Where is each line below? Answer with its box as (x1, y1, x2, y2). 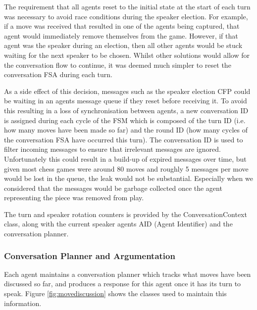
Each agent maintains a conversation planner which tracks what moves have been (4, 268, 251, 279)
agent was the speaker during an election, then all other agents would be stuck (4, 40, 243, 50)
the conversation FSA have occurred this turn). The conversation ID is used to (4, 134, 243, 144)
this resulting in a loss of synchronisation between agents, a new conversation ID (4, 105, 249, 115)
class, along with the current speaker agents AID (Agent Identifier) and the (4, 219, 233, 229)
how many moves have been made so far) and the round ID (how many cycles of (4, 125, 248, 135)
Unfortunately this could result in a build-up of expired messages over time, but (4, 153, 247, 164)
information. (4, 298, 42, 308)
